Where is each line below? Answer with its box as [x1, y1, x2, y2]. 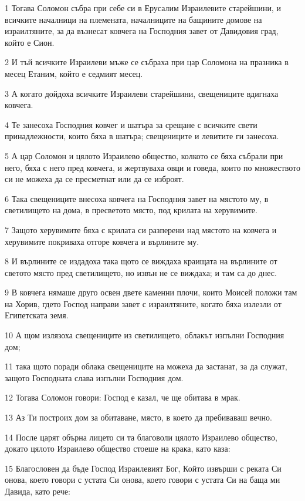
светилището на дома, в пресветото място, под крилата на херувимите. [5, 204, 257, 216]
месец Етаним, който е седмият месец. [5, 67, 143, 79]
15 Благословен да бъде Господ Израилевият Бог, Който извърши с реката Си [5, 462, 282, 474]
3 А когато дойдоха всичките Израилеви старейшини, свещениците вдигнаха [5, 87, 279, 99]
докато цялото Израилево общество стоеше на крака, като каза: [5, 442, 231, 455]
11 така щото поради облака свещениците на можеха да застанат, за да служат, [5, 360, 287, 372]
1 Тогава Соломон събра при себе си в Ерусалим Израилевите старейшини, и [5, 2, 281, 14]
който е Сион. [5, 36, 55, 48]
